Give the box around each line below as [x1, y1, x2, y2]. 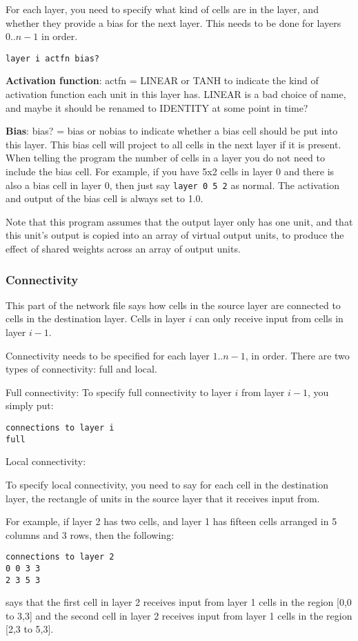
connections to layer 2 [6, 552, 115, 562]
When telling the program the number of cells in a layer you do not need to [6, 150, 326, 165]
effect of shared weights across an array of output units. [6, 241, 241, 256]
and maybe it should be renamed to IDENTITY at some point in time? [6, 100, 308, 115]
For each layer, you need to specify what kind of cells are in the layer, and [6, 2, 319, 16]
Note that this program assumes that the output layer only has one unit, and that [6, 214, 353, 228]
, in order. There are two [245, 348, 350, 362]
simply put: [6, 398, 54, 413]
